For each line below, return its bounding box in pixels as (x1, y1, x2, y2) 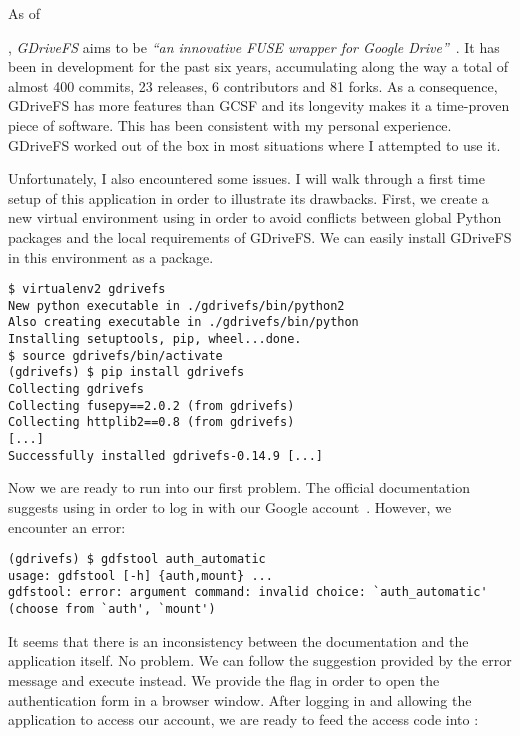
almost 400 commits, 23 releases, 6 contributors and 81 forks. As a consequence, (8, 75, 498, 96)
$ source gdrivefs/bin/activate (8, 348, 223, 363)
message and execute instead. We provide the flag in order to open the (8, 669, 440, 690)
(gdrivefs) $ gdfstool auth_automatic (8, 552, 266, 567)
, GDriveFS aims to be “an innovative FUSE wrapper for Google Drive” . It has (8, 36, 500, 57)
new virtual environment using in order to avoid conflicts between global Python (8, 207, 502, 228)
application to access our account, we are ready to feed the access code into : (8, 709, 479, 730)
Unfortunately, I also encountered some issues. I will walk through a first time (8, 168, 485, 189)
